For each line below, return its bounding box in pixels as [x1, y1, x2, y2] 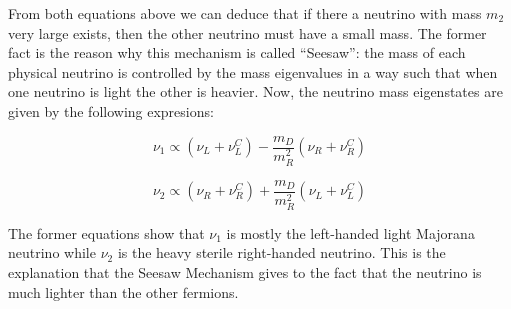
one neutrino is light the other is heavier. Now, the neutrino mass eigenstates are [8, 81, 503, 102]
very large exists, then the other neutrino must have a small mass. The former [8, 22, 487, 43]
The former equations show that [8, 222, 205, 243]
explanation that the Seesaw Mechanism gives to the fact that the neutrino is [8, 262, 482, 283]
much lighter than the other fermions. [8, 281, 239, 302]
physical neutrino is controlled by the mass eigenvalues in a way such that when [8, 61, 498, 82]
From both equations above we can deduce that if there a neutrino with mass [8, 3, 482, 23]
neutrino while [8, 242, 96, 263]
